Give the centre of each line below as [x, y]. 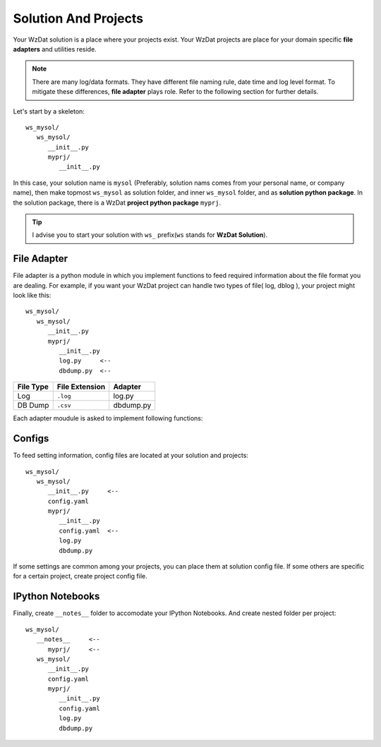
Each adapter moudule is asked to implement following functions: [108, 418]
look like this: [32, 296]
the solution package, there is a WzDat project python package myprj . [117, 202]
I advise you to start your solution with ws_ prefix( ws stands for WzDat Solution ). [150, 235]
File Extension [81, 387]
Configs [31, 438]
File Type [33, 387]
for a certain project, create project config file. [80, 576]
